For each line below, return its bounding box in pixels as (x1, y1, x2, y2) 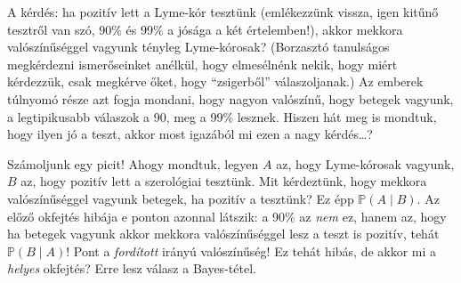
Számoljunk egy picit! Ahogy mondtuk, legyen (7, 154, 259, 173)
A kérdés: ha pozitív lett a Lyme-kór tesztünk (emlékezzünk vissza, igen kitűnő (7, 3, 439, 20)
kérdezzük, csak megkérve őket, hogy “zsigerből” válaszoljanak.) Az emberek (7, 72, 424, 91)
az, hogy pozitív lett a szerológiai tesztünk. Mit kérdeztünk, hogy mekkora (20, 172, 427, 190)
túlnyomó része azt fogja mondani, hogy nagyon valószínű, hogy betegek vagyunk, (7, 89, 454, 108)
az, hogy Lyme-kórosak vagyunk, (276, 154, 455, 173)
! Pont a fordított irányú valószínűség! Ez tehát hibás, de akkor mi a (66, 241, 437, 260)
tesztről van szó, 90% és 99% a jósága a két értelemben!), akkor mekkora (7, 20, 403, 38)
